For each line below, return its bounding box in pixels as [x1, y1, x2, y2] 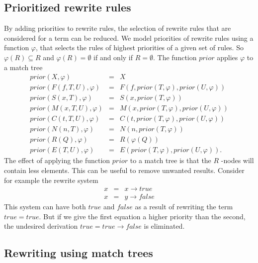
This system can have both [4, 201, 86, 212]
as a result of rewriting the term [135, 201, 233, 212]
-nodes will [221, 155, 254, 166]
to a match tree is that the [130, 155, 211, 166]
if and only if [93, 52, 133, 62]
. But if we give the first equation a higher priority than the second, [39, 211, 246, 221]
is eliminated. [144, 221, 185, 231]
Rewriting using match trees [4, 245, 153, 261]
